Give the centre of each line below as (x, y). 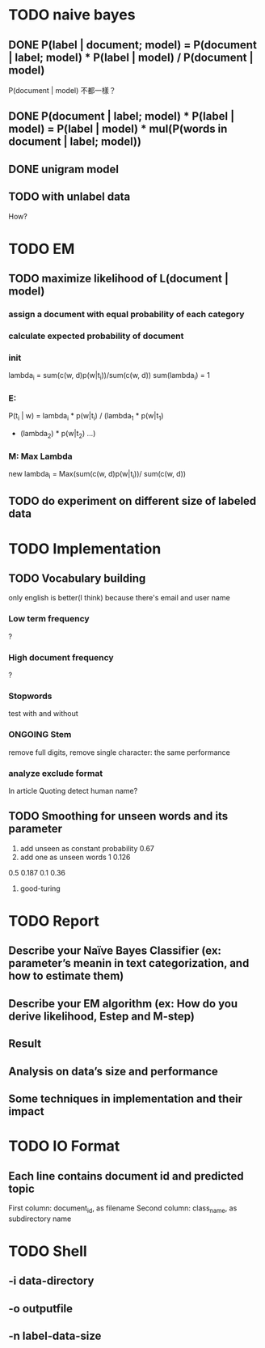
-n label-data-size (55, 1336)
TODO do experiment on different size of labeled (132, 501)
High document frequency (61, 657)
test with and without (43, 714)
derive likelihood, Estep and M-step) (102, 1016)
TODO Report (54, 921)
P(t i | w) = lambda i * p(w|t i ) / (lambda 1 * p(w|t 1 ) (86, 417)
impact (26, 1111)
